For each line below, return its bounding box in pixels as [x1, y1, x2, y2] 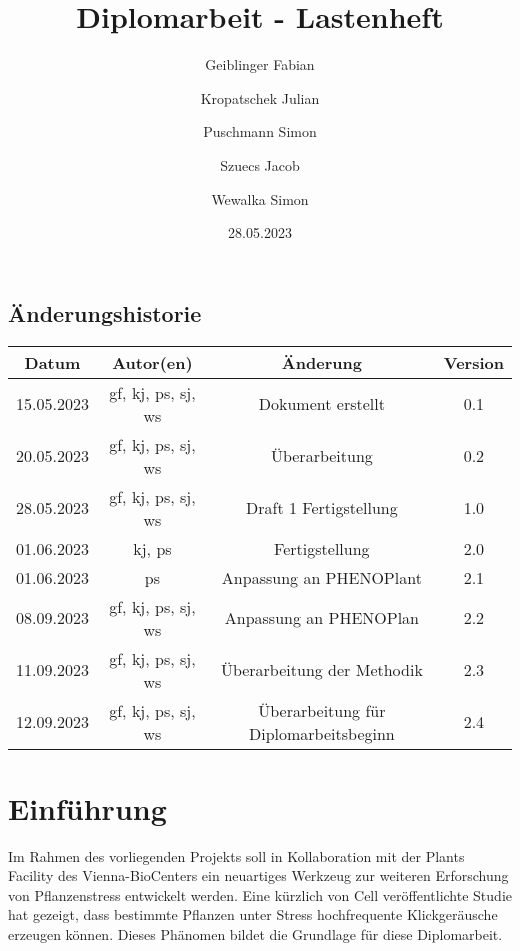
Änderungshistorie [8, 297, 202, 328]
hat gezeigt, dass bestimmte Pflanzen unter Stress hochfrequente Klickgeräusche [8, 904, 498, 925]
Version [443, 350, 504, 374]
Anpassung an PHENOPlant [221, 565, 422, 589]
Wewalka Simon [211, 188, 309, 209]
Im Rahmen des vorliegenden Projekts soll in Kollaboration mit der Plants [8, 845, 465, 866]
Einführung [8, 787, 167, 828]
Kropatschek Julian [200, 87, 320, 108]
